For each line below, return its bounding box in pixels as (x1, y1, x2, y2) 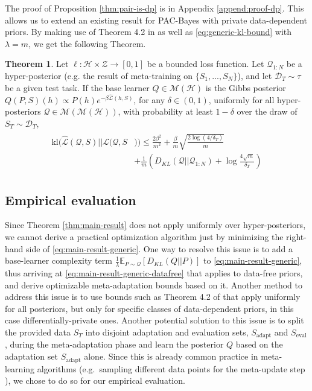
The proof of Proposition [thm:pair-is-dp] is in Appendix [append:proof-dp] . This (5, 2, 304, 14)
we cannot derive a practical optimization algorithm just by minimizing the (5, 230, 284, 243)
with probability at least (123, 105, 213, 118)
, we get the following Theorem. (28, 37, 146, 49)
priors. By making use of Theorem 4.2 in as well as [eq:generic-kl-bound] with (5, 25, 292, 38)
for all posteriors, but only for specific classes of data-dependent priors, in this (5, 302, 294, 314)
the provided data (5, 326, 71, 338)
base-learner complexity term (5, 254, 112, 267)
